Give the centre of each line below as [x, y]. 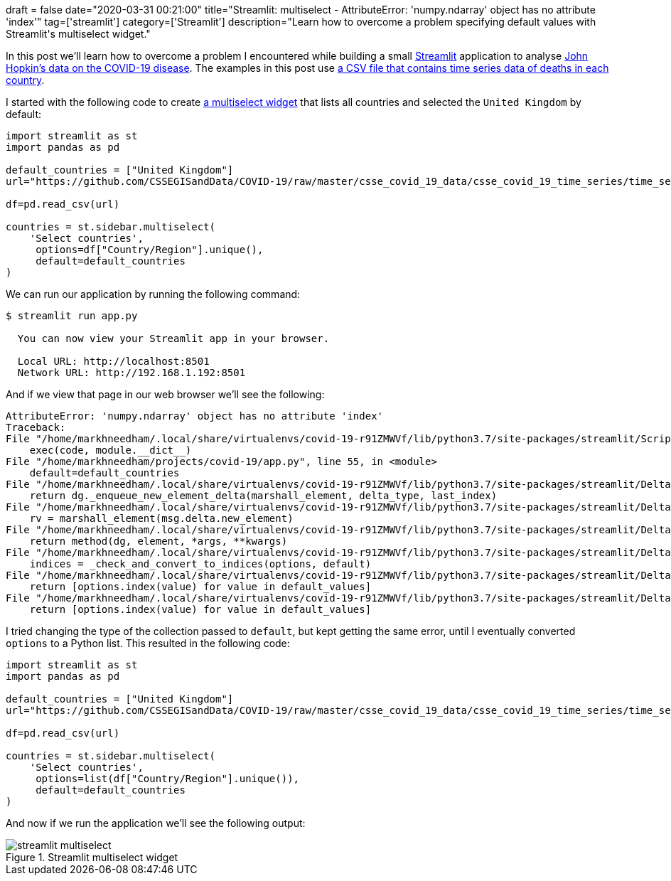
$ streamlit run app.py [72, 316]
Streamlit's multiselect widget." [78, 34]
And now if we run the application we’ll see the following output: [156, 823]
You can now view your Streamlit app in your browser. [173, 338]
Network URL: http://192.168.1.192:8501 [131, 373]
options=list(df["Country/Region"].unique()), [168, 779]
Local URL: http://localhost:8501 [113, 361]
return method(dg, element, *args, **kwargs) [159, 541]
